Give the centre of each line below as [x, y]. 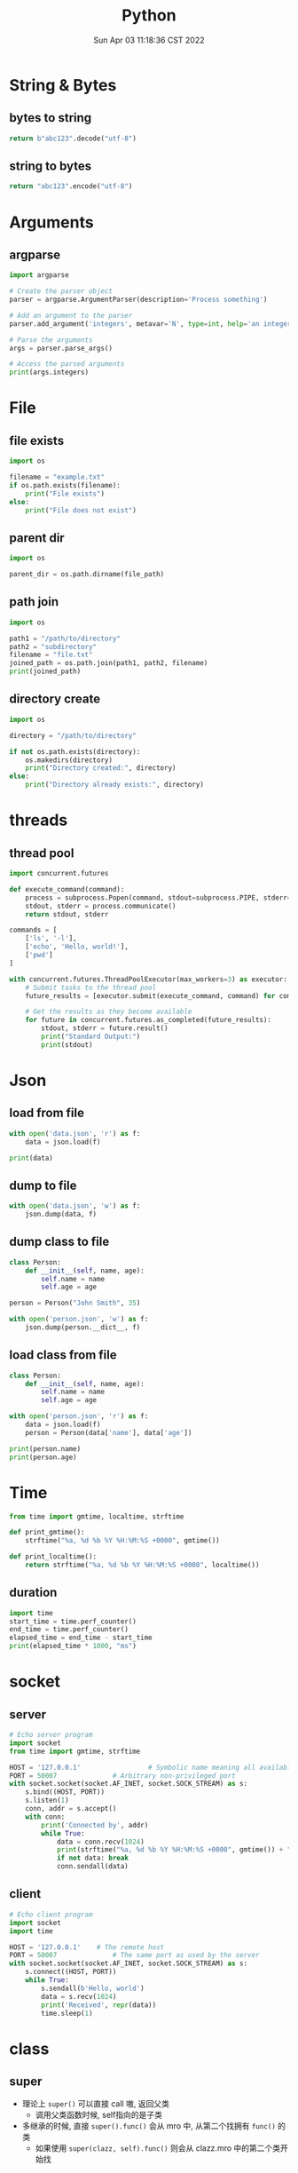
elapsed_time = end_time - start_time [81, 1638]
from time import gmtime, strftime [75, 1751]
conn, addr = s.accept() [71, 1809]
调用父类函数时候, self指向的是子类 [98, 2115]
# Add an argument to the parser [71, 315]
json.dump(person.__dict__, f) [83, 1328]
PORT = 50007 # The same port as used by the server [134, 1955]
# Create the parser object [61, 291]
